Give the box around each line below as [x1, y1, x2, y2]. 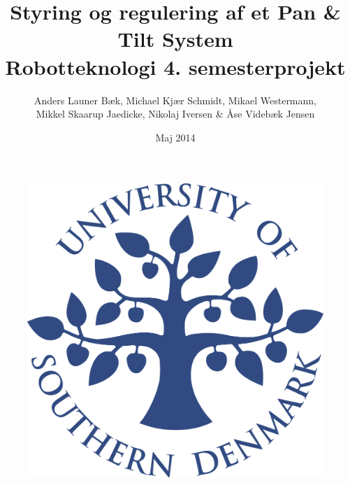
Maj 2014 [155, 129, 196, 144]
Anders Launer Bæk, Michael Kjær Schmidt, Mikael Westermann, [34, 92, 316, 107]
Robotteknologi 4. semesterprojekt [5, 52, 346, 80]
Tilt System [117, 24, 233, 53]
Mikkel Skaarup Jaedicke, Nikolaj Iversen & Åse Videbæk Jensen [36, 106, 315, 121]
